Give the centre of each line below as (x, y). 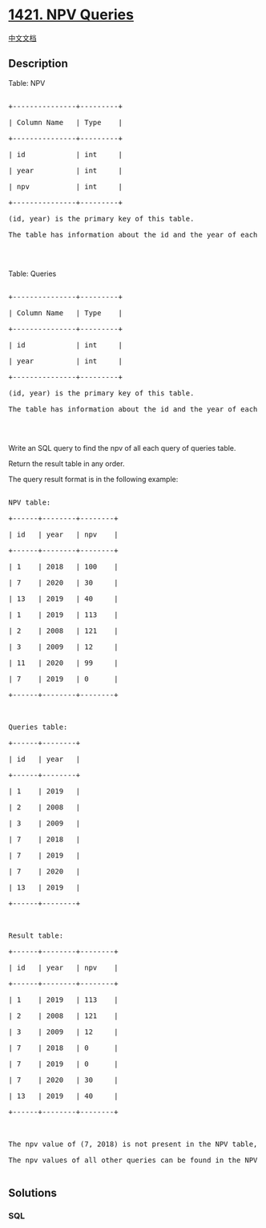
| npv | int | (65, 186)
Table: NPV (27, 83)
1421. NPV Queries (71, 15)
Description (38, 64)
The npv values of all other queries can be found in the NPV (133, 1160)
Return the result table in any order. (66, 464)
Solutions (33, 1193)
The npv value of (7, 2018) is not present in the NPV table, (133, 1144)
